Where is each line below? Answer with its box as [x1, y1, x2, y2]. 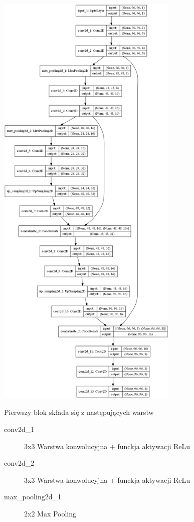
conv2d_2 [4, 458, 35, 468]
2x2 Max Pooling [24, 508, 77, 518]
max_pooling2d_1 [4, 491, 61, 502]
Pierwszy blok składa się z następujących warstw [4, 407, 154, 417]
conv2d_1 [4, 423, 35, 434]
